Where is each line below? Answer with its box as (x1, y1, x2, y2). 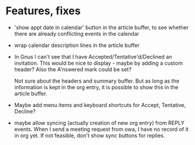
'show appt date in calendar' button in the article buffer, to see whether (14, 24, 189, 31)
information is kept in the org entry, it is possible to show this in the (14, 83, 179, 90)
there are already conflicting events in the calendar (14, 30, 140, 37)
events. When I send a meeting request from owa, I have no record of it (14, 125, 189, 133)
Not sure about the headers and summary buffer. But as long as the (14, 77, 180, 84)
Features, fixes (5, 4, 81, 18)
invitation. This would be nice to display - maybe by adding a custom (14, 59, 183, 67)
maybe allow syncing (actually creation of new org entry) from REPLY (14, 119, 185, 126)
